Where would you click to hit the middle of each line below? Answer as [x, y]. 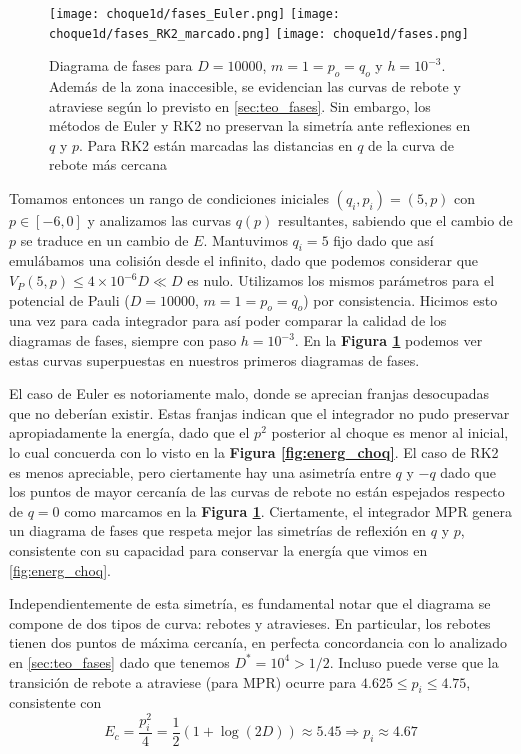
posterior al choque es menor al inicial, [390, 432]
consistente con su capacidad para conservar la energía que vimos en [218, 549]
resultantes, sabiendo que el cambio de [395, 220]
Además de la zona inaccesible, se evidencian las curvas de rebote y [255, 86]
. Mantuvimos [245, 239]
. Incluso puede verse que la [414, 661]
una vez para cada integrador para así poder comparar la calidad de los [228, 320]
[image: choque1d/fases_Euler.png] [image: [195, 14]
